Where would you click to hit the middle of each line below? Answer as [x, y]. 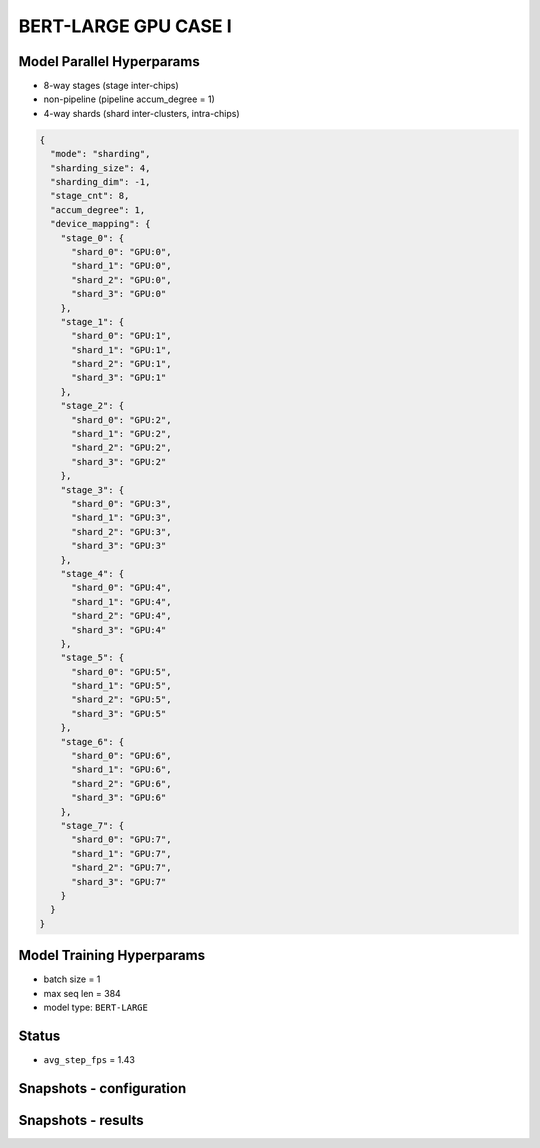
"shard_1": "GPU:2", [121, 434]
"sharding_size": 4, [100, 168]
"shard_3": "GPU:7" [119, 881]
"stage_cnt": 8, [90, 196]
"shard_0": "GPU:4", [121, 588]
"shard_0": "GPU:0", [121, 251]
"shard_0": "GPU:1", [121, 336]
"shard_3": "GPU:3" [119, 546]
